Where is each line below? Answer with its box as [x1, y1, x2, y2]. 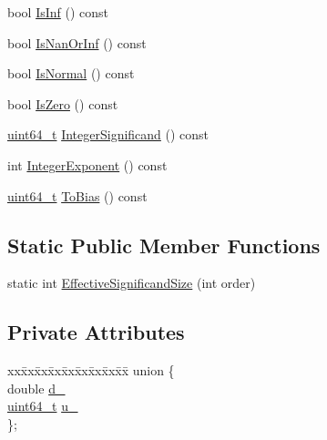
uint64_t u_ [7, 396, 78, 415]
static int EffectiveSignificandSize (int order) [7, 273, 256, 292]
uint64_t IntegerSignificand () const [7, 125, 209, 144]
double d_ [7, 378, 66, 397]
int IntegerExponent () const [7, 155, 168, 174]
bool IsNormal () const [7, 64, 135, 83]
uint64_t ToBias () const [7, 186, 148, 205]
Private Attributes [7, 318, 185, 346]
